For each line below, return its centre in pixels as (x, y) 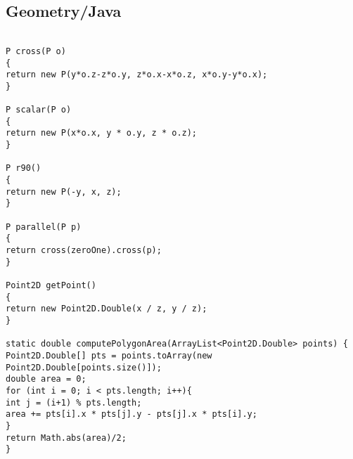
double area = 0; (46, 379)
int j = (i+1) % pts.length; (74, 402)
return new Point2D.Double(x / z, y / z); (107, 309)
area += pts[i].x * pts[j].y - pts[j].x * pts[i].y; (131, 414)
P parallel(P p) (44, 227)
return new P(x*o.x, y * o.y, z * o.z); (102, 133)
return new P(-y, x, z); (64, 192)
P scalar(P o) (39, 110)
